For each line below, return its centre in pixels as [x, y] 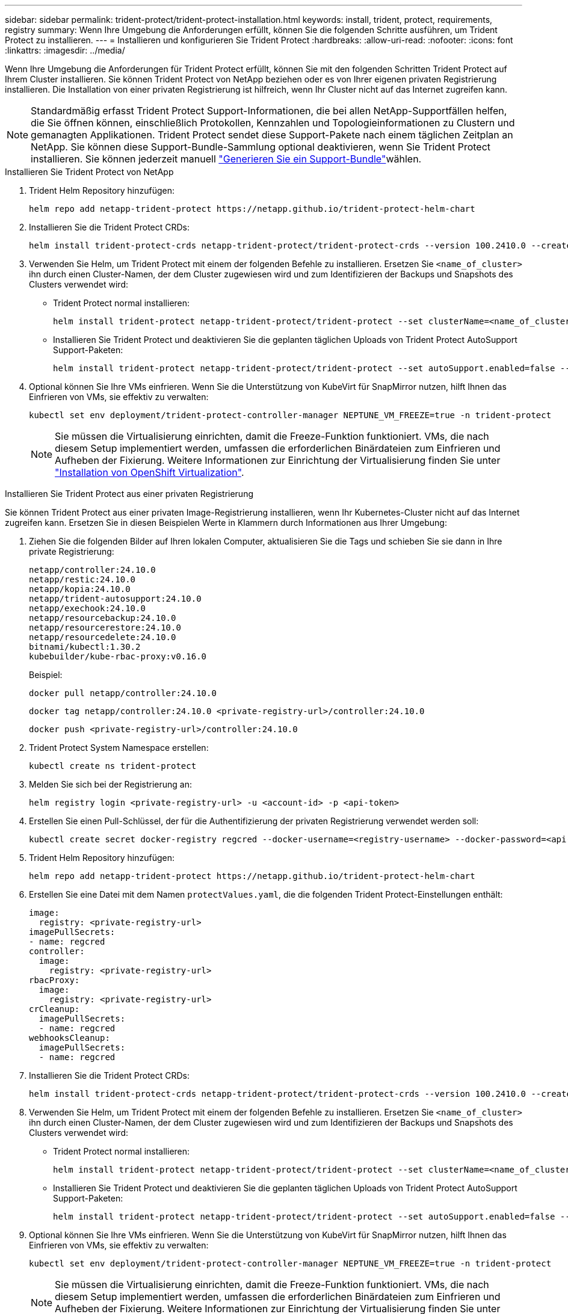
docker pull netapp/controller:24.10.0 [123, 693]
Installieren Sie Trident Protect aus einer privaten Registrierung [129, 494]
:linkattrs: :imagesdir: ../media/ [65, 50]
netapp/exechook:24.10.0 [87, 608]
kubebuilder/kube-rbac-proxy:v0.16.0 [118, 656]
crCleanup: [54, 1009]
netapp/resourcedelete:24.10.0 [103, 637]
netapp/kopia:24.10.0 [80, 589]
